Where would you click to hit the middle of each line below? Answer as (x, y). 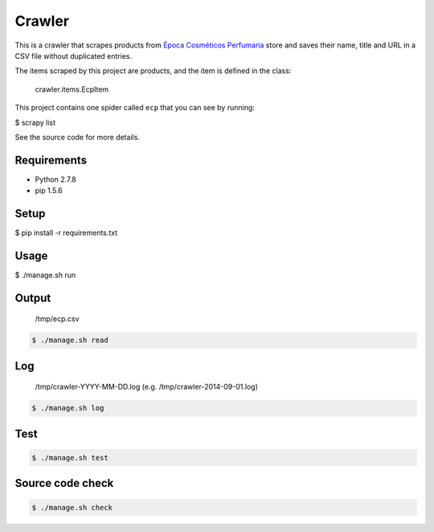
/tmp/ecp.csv (57, 319)
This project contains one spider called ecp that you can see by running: (135, 108)
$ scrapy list (35, 122)
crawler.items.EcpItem (72, 89)
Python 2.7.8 (55, 179)
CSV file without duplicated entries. (74, 56)
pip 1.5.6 (49, 191)
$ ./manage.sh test (70, 458)
